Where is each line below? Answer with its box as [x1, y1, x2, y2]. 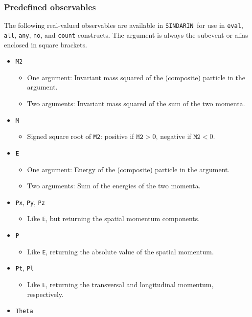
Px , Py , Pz [15, 197, 45, 207]
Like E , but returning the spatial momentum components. [27, 213, 200, 224]
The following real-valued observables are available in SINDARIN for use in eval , [4, 20, 243, 30]
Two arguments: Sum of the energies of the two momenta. [27, 181, 201, 191]
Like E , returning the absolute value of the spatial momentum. [27, 246, 214, 256]
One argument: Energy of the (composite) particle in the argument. [27, 164, 230, 174]
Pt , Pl [15, 263, 34, 273]
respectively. [27, 289, 64, 299]
